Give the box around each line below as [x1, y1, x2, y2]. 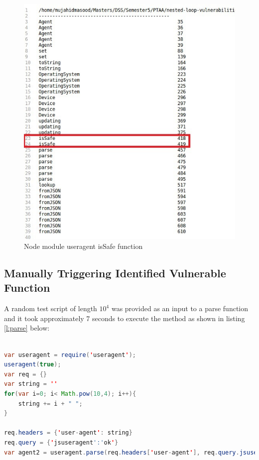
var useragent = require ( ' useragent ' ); [4, 351, 136, 358]
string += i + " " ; [18, 400, 83, 407]
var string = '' [4, 380, 58, 388]
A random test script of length [4, 303, 97, 314]
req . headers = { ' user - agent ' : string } [4, 429, 132, 437]
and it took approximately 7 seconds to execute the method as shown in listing [4, 313, 245, 323]
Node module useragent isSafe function [24, 241, 143, 251]
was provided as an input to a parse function [111, 303, 249, 314]
